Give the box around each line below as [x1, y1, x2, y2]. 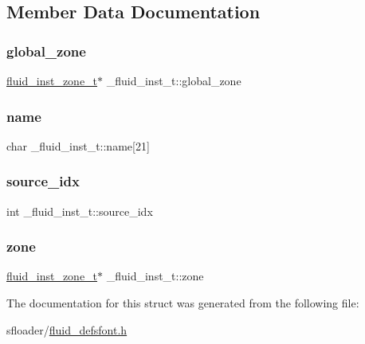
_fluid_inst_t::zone [106, 268, 204, 284]
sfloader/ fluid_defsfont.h [6, 321, 128, 338]
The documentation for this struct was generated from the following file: [6, 295, 359, 311]
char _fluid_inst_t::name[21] [6, 137, 150, 154]
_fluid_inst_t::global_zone [106, 72, 241, 88]
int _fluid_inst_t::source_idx [6, 202, 153, 219]
